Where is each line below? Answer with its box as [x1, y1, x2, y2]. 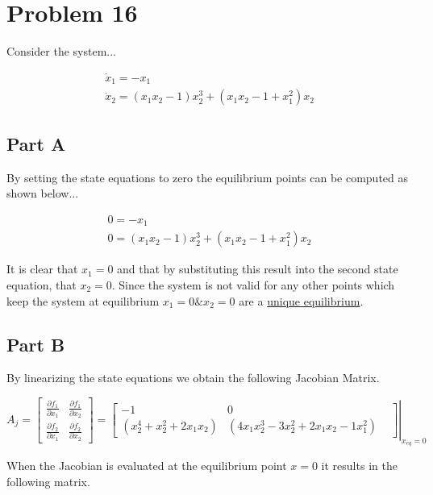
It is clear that [6, 260, 78, 277]
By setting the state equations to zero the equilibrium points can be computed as [6, 168, 409, 185]
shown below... [6, 185, 79, 202]
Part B [6, 331, 65, 356]
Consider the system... [6, 43, 116, 60]
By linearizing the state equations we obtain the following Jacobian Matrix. [6, 369, 380, 386]
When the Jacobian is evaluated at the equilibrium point [6, 457, 287, 474]
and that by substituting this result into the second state [117, 260, 398, 277]
